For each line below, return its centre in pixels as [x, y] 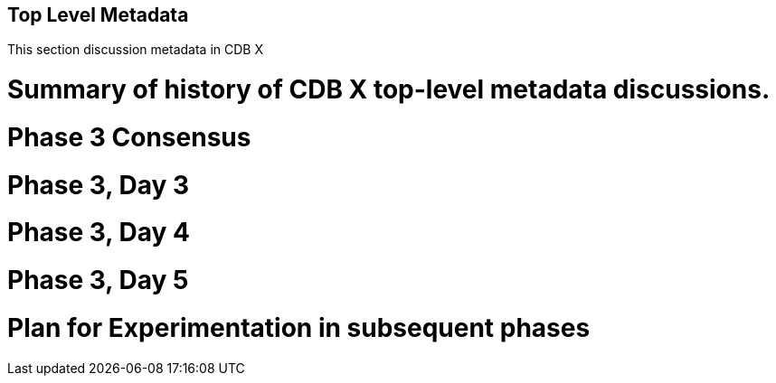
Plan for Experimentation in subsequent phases [299, 327]
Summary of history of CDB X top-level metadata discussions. [389, 90]
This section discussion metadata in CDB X [135, 50]
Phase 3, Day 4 [99, 233]
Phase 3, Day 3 [98, 185]
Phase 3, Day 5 [98, 280]
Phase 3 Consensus [129, 137]
